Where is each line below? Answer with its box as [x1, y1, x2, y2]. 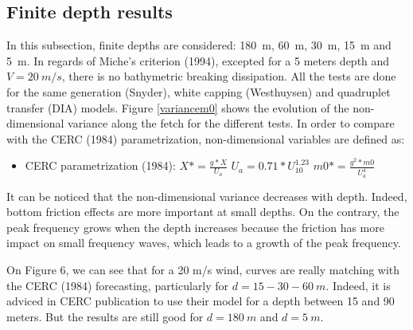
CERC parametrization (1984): [25, 157, 176, 174]
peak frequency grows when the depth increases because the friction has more [6, 218, 384, 235]
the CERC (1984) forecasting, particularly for [6, 277, 229, 293]
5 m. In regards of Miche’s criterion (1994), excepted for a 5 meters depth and [6, 52, 390, 69]
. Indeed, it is [325, 277, 391, 293]
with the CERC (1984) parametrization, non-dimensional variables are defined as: [6, 130, 405, 147]
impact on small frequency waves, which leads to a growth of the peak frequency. [6, 234, 401, 251]
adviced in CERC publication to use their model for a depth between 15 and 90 [6, 293, 395, 309]
